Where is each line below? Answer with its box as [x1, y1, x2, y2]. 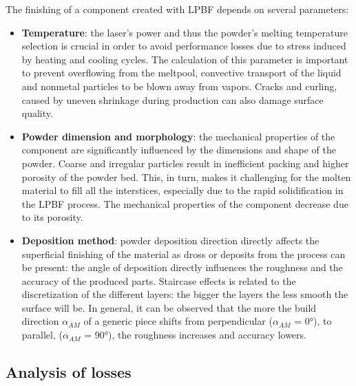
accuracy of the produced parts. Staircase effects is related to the [21, 273, 296, 288]
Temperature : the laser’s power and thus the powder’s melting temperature [21, 25, 348, 39]
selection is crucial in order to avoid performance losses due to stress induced [21, 39, 346, 53]
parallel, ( [21, 328, 63, 342]
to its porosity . [21, 210, 83, 224]
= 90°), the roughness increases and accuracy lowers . [84, 328, 306, 342]
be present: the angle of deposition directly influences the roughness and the [21, 260, 343, 275]
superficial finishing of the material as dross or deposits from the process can [21, 246, 346, 261]
